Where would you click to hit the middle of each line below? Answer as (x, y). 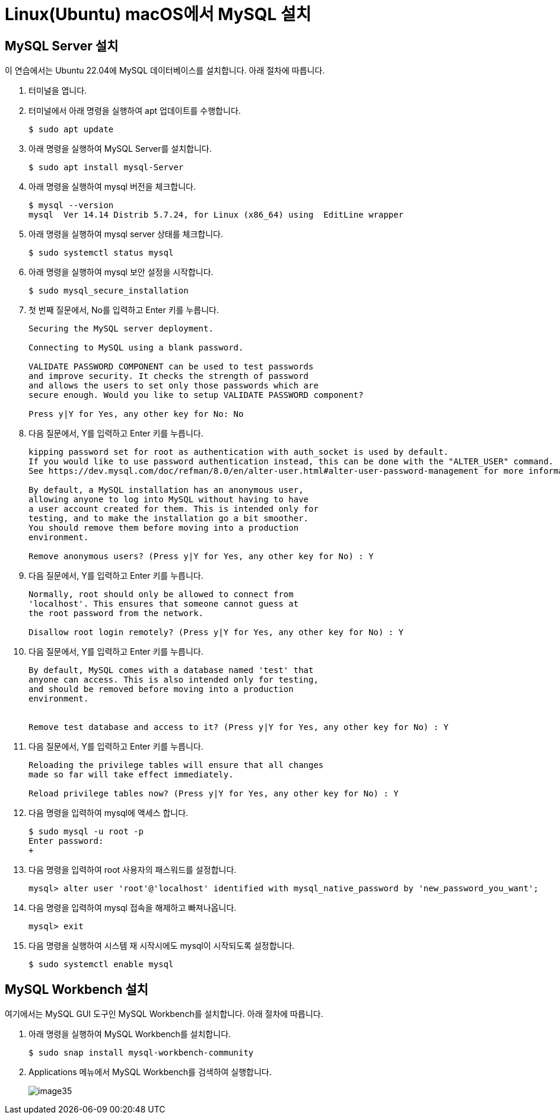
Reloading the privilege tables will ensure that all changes (176, 765)
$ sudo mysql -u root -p (86, 832)
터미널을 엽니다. (58, 91)
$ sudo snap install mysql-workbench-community (141, 1053)
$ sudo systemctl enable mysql (101, 965)
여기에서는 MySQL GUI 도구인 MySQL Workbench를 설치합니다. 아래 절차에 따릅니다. (164, 1014)
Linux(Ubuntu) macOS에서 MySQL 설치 (158, 14)
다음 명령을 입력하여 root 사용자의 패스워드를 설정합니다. (133, 870)
